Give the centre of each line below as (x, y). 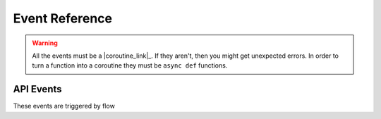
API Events (38, 89)
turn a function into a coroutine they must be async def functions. (130, 65)
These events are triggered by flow (64, 106)
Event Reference (63, 18)
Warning (45, 43)
